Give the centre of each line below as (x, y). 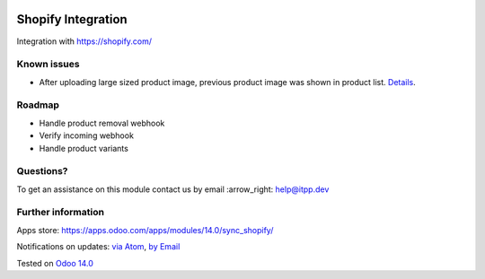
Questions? (42, 171)
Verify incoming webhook (87, 135)
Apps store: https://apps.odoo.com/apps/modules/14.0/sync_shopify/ (145, 230)
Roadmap (38, 105)
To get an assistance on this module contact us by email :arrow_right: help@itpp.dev (173, 189)
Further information (61, 213)
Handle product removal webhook (102, 123)
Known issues (48, 65)
